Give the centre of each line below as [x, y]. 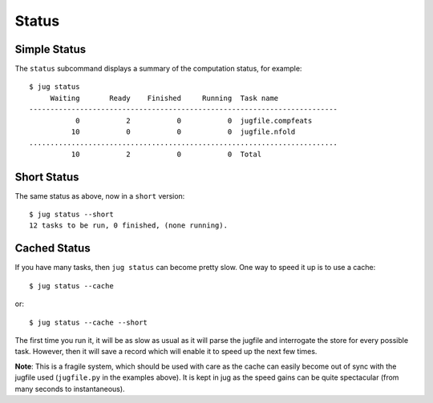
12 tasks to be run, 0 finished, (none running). [129, 226]
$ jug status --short [71, 215]
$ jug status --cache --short [89, 322]
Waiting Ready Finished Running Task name [164, 98]
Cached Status [53, 248]
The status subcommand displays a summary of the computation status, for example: [158, 69]
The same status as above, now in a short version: [100, 195]
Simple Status [51, 49]
